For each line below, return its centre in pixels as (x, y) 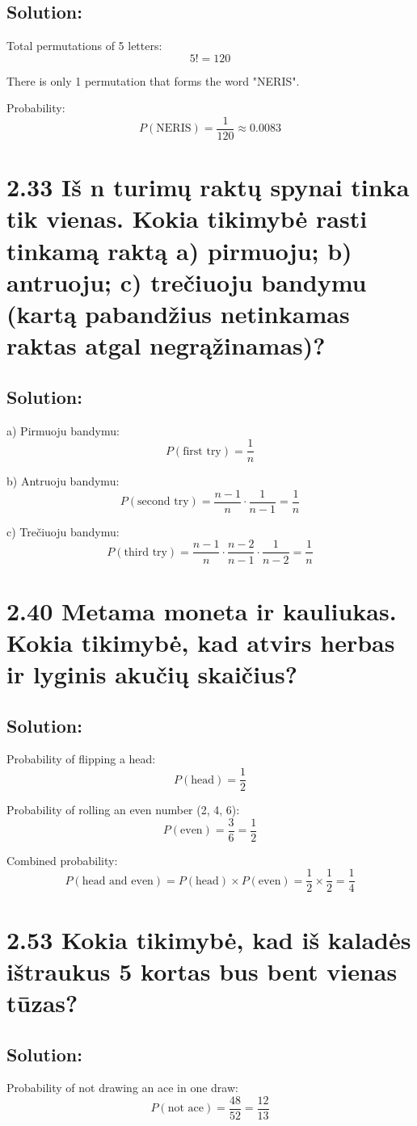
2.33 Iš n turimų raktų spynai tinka (208, 187)
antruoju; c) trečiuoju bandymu (187, 281)
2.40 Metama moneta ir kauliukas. (202, 610)
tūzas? (42, 1003)
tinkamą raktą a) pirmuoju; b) (179, 250)
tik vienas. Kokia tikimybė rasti (187, 218)
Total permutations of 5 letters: (84, 46)
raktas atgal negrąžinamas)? (166, 345)
